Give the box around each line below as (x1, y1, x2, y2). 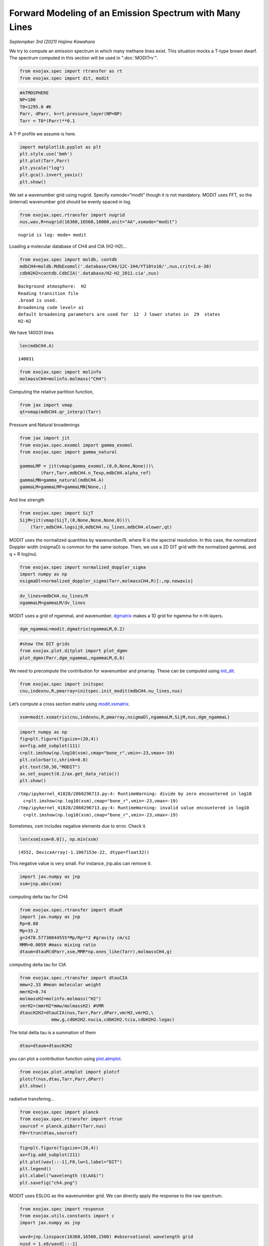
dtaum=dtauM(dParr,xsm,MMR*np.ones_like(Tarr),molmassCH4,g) (19, 949, 172, 954)
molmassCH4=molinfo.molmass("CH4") (19, 376, 107, 382)
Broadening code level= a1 (18, 305, 84, 310)
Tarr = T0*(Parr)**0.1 (19, 118, 75, 124)
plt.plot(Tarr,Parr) (19, 158, 70, 164)
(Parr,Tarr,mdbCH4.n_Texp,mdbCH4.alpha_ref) (40, 470, 151, 476)
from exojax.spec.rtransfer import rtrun (19, 1116, 123, 1122)
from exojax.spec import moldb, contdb (19, 257, 117, 262)
